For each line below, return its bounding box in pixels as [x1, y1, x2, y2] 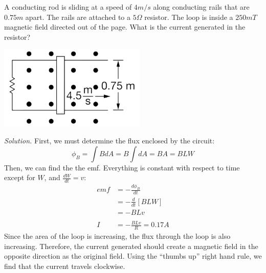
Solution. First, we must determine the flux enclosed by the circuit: [4, 135, 215, 146]
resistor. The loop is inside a [144, 11, 233, 22]
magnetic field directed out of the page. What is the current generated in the [4, 21, 246, 32]
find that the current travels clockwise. [4, 260, 125, 271]
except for [4, 172, 35, 183]
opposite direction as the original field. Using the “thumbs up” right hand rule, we [4, 251, 262, 261]
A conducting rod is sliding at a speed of [4, 2, 132, 12]
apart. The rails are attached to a [25, 11, 130, 22]
